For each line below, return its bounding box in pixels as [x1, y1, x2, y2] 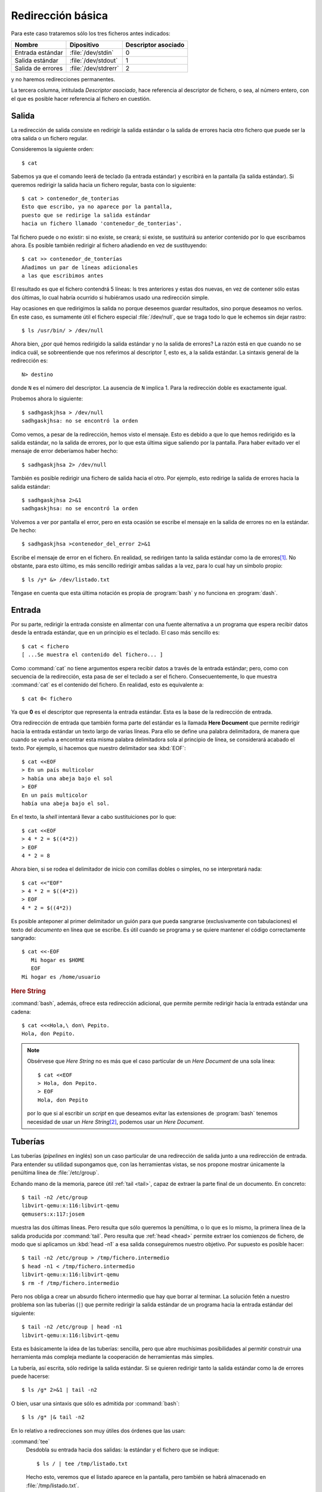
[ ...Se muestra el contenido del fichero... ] [21, 651, 163, 658]
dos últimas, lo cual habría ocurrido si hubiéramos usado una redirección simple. [11, 294, 209, 301]
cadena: [11, 1008, 31, 1015]
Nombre [14, 41, 39, 49]
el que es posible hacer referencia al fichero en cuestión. [11, 95, 151, 102]
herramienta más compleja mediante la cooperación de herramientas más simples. [11, 1354, 214, 1361]
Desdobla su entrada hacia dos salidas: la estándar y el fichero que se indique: [26, 1446, 219, 1453]
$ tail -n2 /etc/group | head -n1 [21, 1324, 122, 1330]
